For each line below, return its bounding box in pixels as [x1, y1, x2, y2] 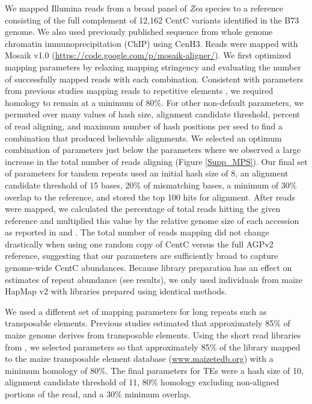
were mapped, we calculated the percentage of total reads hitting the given [5, 202, 281, 215]
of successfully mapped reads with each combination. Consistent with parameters [5, 72, 304, 85]
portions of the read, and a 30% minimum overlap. [5, 388, 191, 400]
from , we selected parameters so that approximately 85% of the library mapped [5, 340, 301, 353]
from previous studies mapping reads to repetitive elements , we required [5, 84, 274, 97]
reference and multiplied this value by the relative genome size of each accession [5, 214, 299, 226]
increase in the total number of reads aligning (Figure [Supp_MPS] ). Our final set [5, 155, 308, 167]
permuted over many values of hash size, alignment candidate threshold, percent [5, 108, 301, 120]
